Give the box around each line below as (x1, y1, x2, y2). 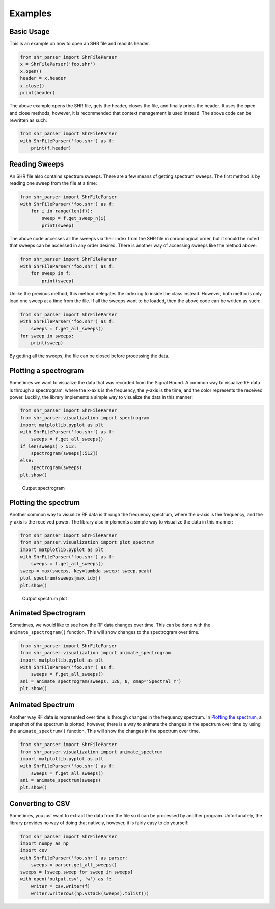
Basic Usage (9, 27, 50, 36)
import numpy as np (20, 841, 69, 846)
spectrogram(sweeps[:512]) (31, 451, 99, 456)
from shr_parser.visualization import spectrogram (20, 415, 150, 421)
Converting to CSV (9, 800, 70, 808)
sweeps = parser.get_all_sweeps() (31, 862, 117, 868)
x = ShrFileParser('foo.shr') (20, 61, 96, 67)
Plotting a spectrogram (9, 367, 84, 375)
